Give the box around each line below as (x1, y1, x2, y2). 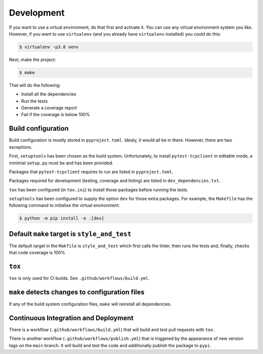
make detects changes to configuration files (9, 288, 145, 296)
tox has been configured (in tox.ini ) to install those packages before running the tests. (9, 187, 188, 193)
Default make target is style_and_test (9, 230, 131, 238)
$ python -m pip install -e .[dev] (19, 216, 104, 221)
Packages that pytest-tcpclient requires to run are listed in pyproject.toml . (9, 169, 173, 175)
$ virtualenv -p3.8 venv (19, 44, 79, 50)
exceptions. (9, 144, 33, 150)
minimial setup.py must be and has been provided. (9, 160, 114, 166)
